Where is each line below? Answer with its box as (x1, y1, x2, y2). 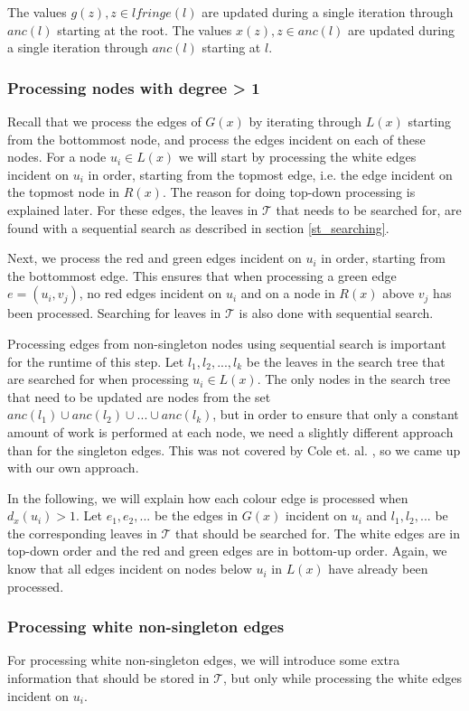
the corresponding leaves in (7, 523, 157, 542)
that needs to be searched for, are (276, 200, 462, 219)
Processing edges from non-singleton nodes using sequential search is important (7, 333, 446, 352)
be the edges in (154, 506, 239, 525)
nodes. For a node (7, 147, 107, 166)
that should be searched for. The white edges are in (175, 523, 461, 542)
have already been (328, 559, 428, 578)
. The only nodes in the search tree (257, 370, 451, 388)
